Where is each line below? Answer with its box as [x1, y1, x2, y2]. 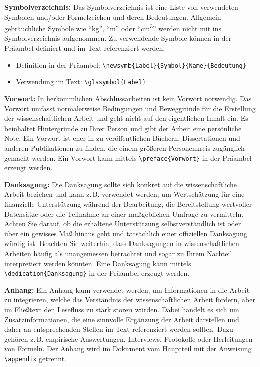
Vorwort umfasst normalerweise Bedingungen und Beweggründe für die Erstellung [4, 103, 256, 113]
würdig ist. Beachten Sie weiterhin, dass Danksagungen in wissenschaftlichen [4, 238, 239, 249]
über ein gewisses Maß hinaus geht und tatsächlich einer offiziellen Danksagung [4, 228, 247, 238]
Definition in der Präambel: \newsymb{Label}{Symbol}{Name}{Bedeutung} [16, 59, 246, 70]
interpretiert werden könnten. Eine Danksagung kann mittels [4, 258, 191, 268]
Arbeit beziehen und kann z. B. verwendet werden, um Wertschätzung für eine [4, 189, 245, 199]
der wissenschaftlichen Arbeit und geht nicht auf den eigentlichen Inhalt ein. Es [4, 113, 248, 124]
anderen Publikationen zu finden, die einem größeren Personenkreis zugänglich [4, 142, 245, 153]
